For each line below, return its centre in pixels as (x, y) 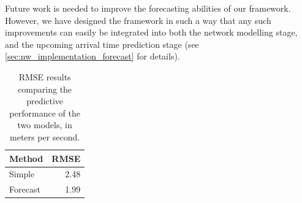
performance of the (45, 113)
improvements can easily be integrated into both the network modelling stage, (151, 32)
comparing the (45, 89)
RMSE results (45, 76)
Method (26, 158)
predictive (45, 101)
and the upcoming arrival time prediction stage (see (102, 44)
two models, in (45, 125)
